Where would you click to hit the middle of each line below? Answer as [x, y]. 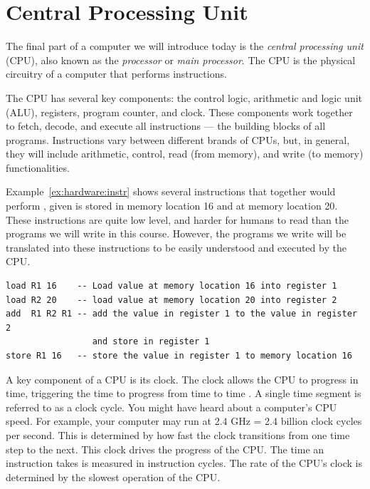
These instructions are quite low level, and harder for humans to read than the [177, 219]
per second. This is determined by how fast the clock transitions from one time [178, 434]
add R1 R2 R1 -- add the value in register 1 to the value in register [181, 314]
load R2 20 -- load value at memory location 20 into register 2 [171, 300]
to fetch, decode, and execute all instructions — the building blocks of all [166, 126]
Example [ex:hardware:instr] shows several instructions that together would [171, 191]
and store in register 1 [151, 342]
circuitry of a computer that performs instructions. [116, 74]
